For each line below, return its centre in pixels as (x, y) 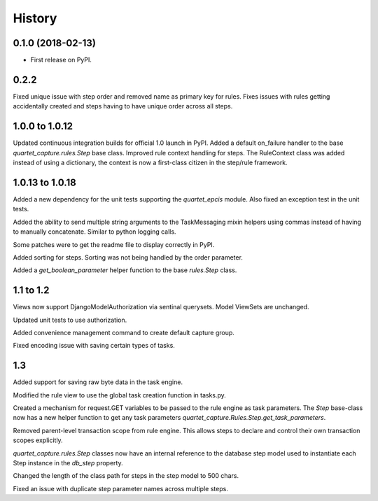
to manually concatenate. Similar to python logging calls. (94, 232)
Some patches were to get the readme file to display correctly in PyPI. (114, 244)
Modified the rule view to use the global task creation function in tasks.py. (120, 395)
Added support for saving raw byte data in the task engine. (98, 382)
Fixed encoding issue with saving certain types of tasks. (94, 346)
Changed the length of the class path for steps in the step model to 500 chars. (126, 476)
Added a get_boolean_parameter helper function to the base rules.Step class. (125, 270)
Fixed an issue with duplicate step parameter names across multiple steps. (121, 488)
